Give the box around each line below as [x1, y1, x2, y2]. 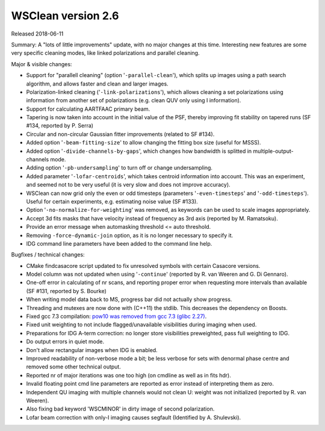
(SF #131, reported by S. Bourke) [26, 287, 107, 294]
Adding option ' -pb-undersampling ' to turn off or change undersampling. [26, 164, 213, 172]
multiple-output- [253, 147, 294, 155]
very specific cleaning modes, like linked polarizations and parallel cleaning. [11, 49, 200, 57]
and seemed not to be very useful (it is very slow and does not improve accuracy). [26, 181, 231, 188]
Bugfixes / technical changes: [11, 251, 85, 258]
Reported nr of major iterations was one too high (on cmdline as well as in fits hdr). [26, 371, 231, 379]
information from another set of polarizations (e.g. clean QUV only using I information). [26, 97, 241, 104]
